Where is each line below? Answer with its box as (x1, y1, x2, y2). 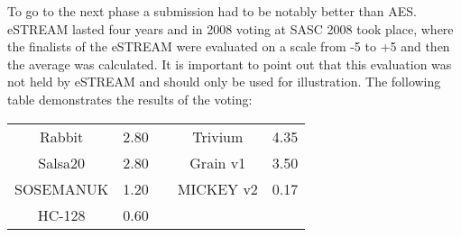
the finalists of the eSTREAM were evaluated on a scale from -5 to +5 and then (7, 37, 450, 56)
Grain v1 (189, 151, 246, 173)
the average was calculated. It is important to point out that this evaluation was (7, 54, 452, 73)
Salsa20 (38, 151, 85, 173)
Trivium (192, 125, 244, 147)
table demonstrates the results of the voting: (7, 89, 253, 108)
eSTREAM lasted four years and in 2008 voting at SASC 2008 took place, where (7, 19, 454, 38)
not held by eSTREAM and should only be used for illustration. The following (7, 72, 441, 91)
